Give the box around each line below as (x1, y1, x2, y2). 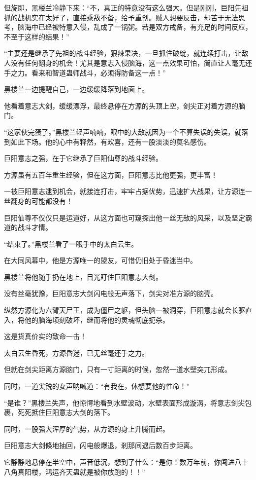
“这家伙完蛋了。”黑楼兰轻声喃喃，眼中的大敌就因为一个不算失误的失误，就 (4, 126, 242, 137)
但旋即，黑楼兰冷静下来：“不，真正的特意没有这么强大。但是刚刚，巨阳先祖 (4, 2, 249, 12)
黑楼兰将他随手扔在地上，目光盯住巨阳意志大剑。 (4, 271, 162, 282)
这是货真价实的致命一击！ (4, 331, 87, 341)
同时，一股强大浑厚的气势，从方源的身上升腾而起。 (4, 423, 169, 434)
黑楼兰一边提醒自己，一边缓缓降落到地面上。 (4, 84, 149, 94)
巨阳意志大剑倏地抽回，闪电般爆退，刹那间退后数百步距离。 (4, 440, 197, 450)
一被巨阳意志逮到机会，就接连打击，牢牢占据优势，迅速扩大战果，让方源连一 (4, 186, 252, 196)
